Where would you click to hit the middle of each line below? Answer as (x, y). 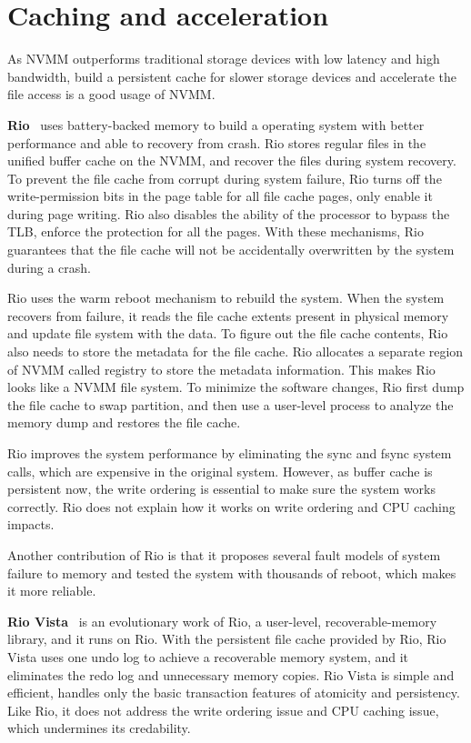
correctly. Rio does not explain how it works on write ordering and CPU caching (231, 506)
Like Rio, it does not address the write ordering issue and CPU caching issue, (223, 710)
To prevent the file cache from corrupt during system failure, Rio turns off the (225, 178)
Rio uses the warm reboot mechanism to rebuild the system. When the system (226, 298)
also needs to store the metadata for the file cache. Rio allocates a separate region (235, 351)
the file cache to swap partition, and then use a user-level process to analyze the (230, 404)
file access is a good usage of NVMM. (111, 94)
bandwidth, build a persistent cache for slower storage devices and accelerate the (232, 76)
